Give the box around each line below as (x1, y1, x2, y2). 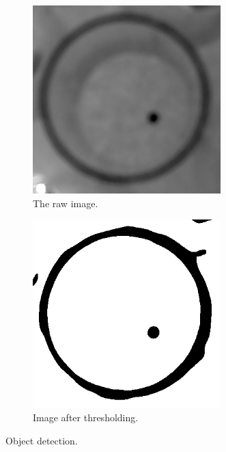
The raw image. (33, 196, 98, 210)
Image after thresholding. (33, 410, 139, 425)
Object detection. (5, 433, 78, 447)
